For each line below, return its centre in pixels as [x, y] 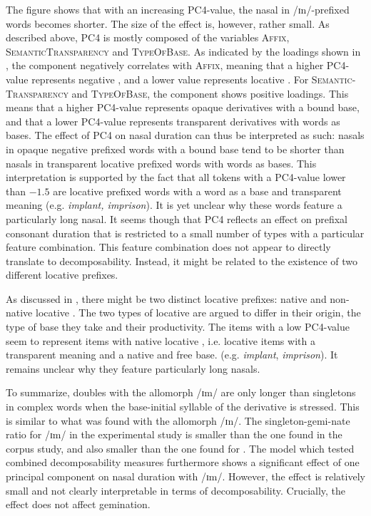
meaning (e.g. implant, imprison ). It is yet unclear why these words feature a [174, 205]
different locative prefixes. [62, 275]
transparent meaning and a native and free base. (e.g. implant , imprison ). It [172, 355]
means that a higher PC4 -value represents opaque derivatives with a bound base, [183, 107]
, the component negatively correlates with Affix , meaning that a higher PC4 [176, 65]
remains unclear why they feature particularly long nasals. [133, 368]
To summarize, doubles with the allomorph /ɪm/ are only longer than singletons [181, 392]
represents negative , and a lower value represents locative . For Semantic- [194, 79]
